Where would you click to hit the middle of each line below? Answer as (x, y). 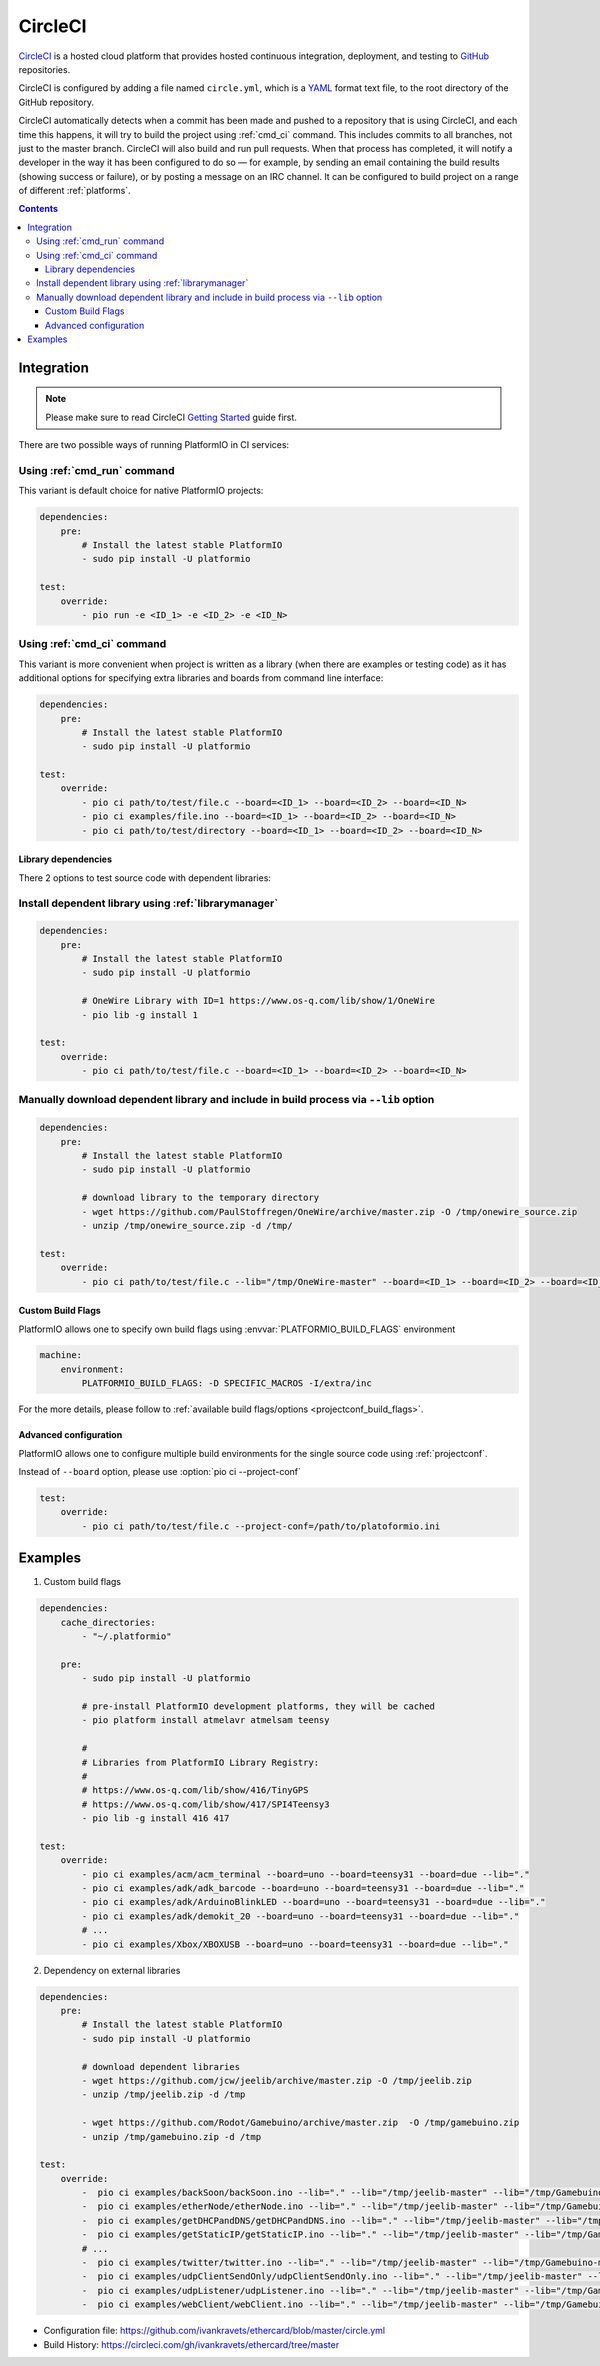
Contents (38, 209)
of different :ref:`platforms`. (74, 191)
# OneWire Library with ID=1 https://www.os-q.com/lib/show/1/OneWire (258, 1001)
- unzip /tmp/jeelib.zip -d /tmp (163, 2094)
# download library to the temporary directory (200, 1198)
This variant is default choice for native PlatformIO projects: (141, 491)
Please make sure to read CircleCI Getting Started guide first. (171, 417)
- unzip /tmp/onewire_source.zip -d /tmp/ (187, 1225)
